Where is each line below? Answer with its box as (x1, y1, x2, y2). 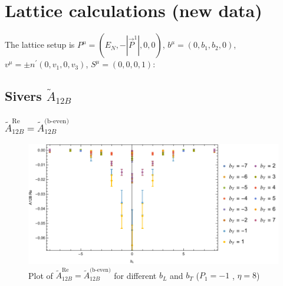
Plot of (28, 269, 53, 281)
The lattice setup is (5, 38, 75, 51)
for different (114, 269, 157, 281)
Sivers (5, 87, 42, 105)
